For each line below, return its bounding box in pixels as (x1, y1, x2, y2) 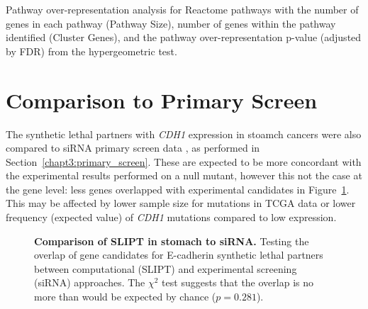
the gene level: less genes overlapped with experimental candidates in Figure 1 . (6, 181, 350, 196)
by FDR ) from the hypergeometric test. (6, 43, 177, 58)
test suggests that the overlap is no (162, 275, 314, 290)
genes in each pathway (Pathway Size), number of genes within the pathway (6, 16, 336, 30)
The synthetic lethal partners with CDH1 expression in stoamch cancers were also (6, 126, 362, 141)
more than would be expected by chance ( (34, 289, 216, 304)
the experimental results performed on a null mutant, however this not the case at (6, 168, 362, 183)
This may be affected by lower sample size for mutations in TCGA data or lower (6, 196, 356, 210)
